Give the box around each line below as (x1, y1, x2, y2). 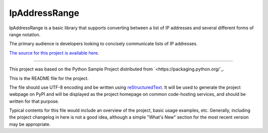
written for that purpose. (9, 98, 60, 104)
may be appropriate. (9, 121, 51, 127)
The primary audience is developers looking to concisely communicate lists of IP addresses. (9, 41, 198, 47)
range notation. (9, 31, 41, 37)
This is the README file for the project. (9, 75, 89, 81)
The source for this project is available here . (9, 50, 99, 56)
